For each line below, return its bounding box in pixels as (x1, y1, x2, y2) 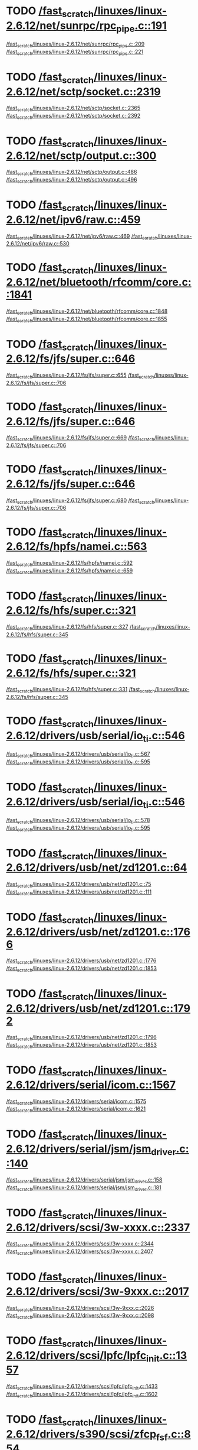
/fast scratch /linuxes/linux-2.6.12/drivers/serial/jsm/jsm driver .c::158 (6, 1176, 163, 1185)
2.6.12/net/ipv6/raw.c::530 (6, 240, 70, 247)
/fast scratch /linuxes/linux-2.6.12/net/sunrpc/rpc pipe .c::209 (6, 40, 145, 48)
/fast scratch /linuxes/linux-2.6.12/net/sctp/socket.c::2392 (6, 112, 141, 121)
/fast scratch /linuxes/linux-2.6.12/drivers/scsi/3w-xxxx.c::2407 (6, 1248, 154, 1256)
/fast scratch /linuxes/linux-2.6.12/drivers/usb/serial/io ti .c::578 (6, 817, 150, 825)
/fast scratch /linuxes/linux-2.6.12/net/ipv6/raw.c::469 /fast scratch (6, 232, 158, 241)
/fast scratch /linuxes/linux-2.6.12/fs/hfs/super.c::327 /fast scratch (6, 623, 156, 632)
